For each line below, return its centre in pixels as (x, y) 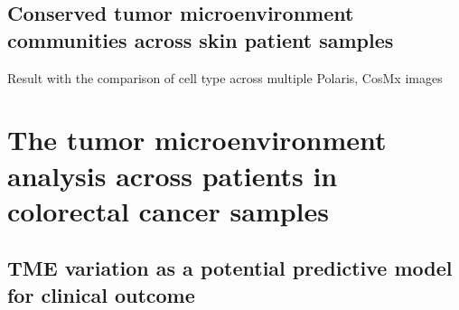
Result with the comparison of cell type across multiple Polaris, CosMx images (225, 77)
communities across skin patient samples (201, 39)
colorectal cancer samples (168, 210)
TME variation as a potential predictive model (230, 268)
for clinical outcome (101, 294)
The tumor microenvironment (197, 140)
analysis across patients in (173, 175)
